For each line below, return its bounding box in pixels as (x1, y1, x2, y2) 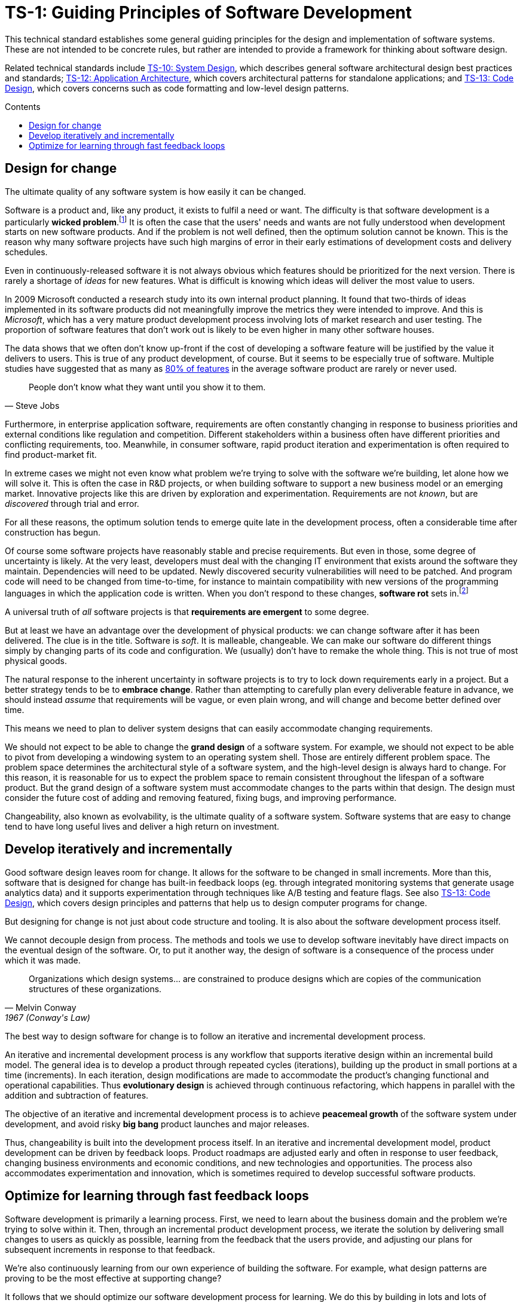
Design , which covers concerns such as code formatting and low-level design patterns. (5, 82, 349, 93)
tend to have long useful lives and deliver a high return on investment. (5, 821, 280, 831)
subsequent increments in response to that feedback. (5, 1244, 215, 1255)
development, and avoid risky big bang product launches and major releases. (5, 1118, 310, 1129)
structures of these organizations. (29, 983, 162, 994)
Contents (5, 101, 41, 112)
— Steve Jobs (5, 400, 60, 411)
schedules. (5, 247, 48, 258)
